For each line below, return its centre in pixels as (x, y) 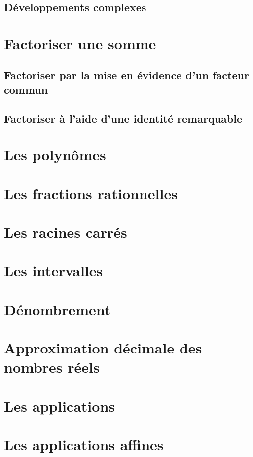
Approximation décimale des (103, 348)
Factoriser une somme (80, 43)
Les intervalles (54, 270)
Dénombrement (57, 309)
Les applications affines (84, 444)
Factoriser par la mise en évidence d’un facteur (126, 75)
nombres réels (52, 367)
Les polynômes (55, 155)
